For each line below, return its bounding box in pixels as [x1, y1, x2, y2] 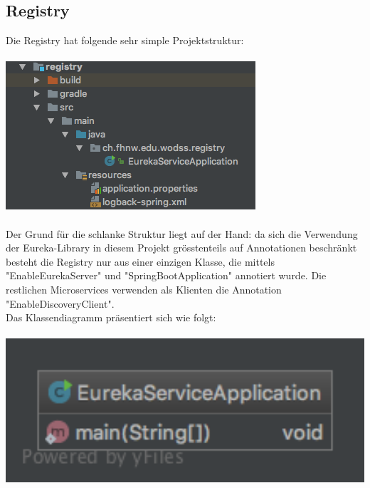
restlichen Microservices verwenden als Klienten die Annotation [6, 281, 282, 296]
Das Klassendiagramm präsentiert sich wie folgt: [6, 310, 216, 325]
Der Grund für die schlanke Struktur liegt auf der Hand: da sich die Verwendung [6, 226, 358, 241]
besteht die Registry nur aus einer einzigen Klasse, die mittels [6, 254, 275, 269]
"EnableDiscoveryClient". [6, 296, 115, 311]
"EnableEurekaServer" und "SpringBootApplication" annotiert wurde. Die [6, 268, 327, 283]
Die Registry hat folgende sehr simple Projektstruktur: [6, 33, 244, 48]
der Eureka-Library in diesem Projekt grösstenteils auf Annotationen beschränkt [6, 240, 357, 255]
